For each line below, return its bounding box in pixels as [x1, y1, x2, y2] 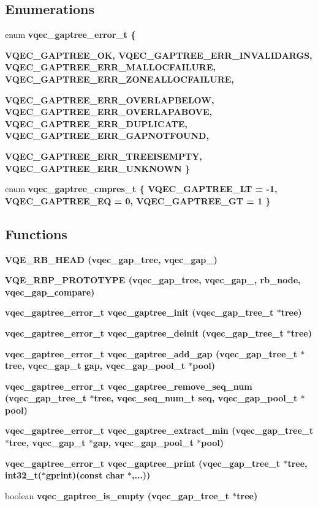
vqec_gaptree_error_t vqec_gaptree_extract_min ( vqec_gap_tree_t [5, 424, 314, 437]
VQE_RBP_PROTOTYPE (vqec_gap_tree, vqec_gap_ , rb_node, [5, 273, 301, 286]
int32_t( [5, 469, 42, 482]
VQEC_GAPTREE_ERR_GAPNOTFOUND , [5, 129, 209, 142]
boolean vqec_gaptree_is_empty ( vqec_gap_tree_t [5, 489, 229, 502]
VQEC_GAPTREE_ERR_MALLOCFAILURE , [5, 61, 216, 73]
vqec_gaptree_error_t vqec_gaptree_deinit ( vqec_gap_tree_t [5, 326, 284, 339]
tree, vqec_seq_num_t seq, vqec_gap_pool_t [94, 392, 298, 404]
